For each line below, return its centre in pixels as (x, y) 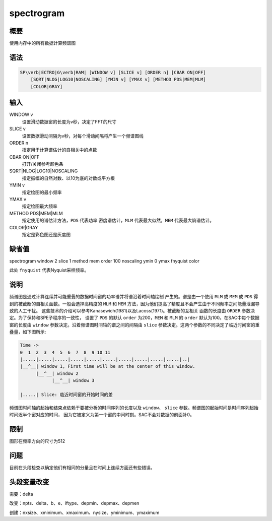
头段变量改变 (29, 482)
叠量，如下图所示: (28, 332)
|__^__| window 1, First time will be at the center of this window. (108, 366)
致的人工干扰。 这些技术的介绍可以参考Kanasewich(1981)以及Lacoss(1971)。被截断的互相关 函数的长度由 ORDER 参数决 (132, 310)
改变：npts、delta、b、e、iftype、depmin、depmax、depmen (74, 503)
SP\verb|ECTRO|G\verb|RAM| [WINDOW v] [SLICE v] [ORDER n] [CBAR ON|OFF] (113, 73)
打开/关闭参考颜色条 (43, 164)
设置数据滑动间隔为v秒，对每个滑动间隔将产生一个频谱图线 (83, 136)
